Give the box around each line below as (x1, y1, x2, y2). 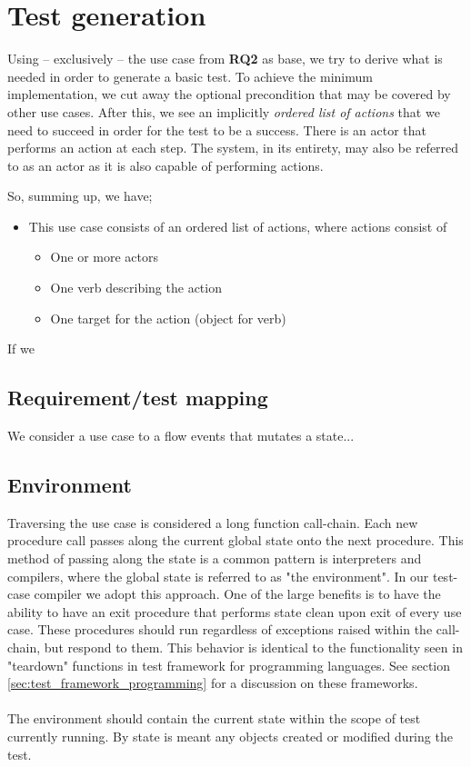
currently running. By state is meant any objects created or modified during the (7, 726, 453, 745)
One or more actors (50, 247, 158, 266)
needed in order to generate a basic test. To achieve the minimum (7, 66, 373, 85)
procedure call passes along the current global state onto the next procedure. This (7, 531, 464, 550)
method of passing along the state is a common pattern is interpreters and (7, 549, 422, 568)
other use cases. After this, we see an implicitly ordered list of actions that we (7, 102, 440, 121)
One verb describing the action (50, 278, 222, 297)
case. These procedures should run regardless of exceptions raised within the (7, 620, 433, 639)
